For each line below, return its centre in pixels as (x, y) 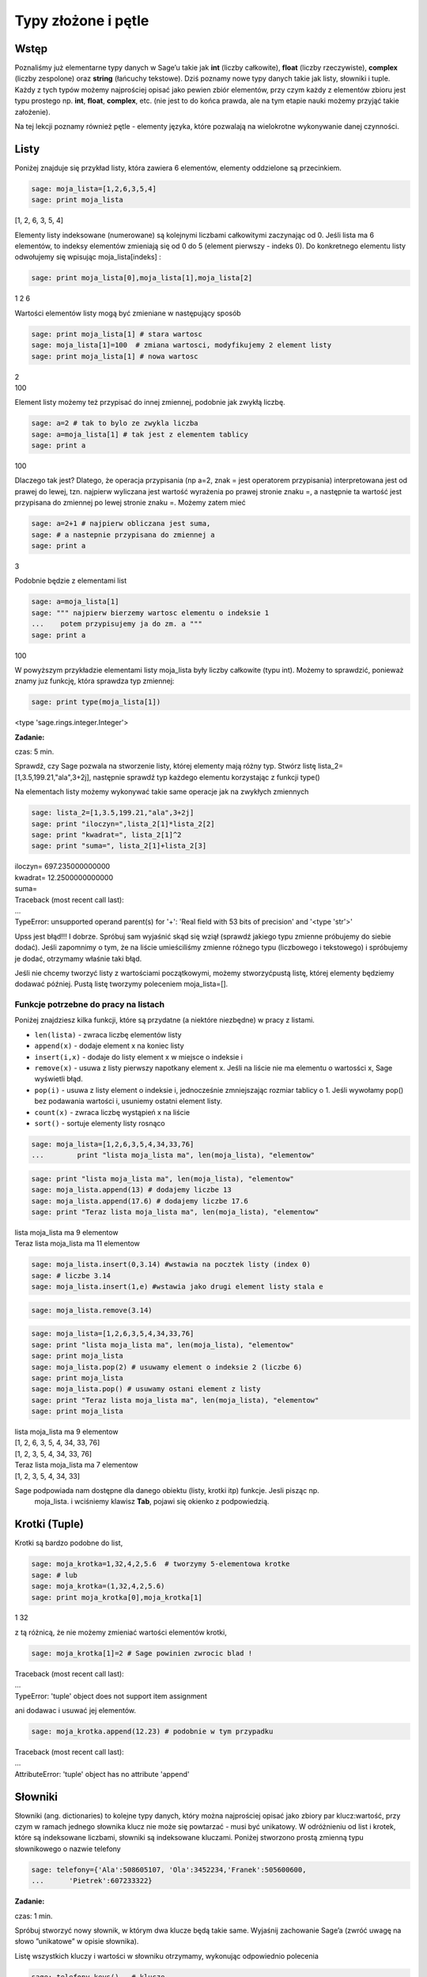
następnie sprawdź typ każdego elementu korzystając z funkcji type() (206, 777)
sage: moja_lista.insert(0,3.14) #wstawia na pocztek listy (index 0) (171, 1264)
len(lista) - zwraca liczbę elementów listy (108, 1034)
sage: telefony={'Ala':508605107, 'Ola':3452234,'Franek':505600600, (169, 1869)
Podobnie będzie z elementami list (71, 580)
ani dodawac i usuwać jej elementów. (75, 1711)
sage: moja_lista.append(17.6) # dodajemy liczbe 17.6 (140, 1201)
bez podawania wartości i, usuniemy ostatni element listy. (128, 1101)
